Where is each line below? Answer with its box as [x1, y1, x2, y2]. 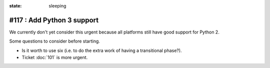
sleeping [48, 3, 66, 8]
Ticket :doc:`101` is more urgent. [21, 54, 88, 60]
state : [9, 3, 22, 8]
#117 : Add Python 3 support [9, 15, 99, 24]
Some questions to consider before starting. [9, 38, 100, 44]
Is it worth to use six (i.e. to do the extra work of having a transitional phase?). [21, 47, 182, 53]
